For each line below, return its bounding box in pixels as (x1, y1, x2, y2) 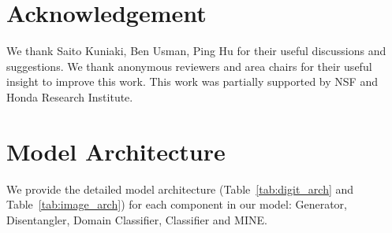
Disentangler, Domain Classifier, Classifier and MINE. (6, 211, 267, 227)
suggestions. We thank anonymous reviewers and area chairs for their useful (6, 57, 372, 74)
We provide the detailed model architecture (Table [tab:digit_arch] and (6, 180, 354, 197)
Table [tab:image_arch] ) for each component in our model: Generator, (6, 196, 347, 213)
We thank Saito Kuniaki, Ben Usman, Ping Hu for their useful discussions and (6, 43, 386, 59)
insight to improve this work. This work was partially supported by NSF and (6, 73, 378, 90)
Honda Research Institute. (6, 88, 133, 105)
